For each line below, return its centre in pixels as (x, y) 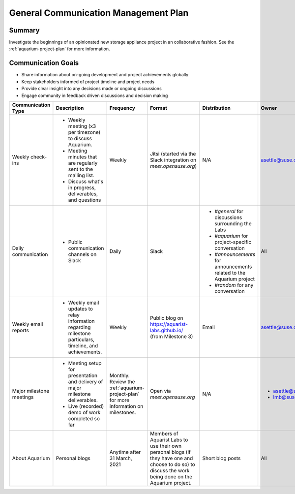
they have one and (172, 458)
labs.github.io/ (167, 330)
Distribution (217, 108)
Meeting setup (85, 363)
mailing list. (81, 175)
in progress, (82, 187)
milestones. (123, 412)
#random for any (234, 285)
